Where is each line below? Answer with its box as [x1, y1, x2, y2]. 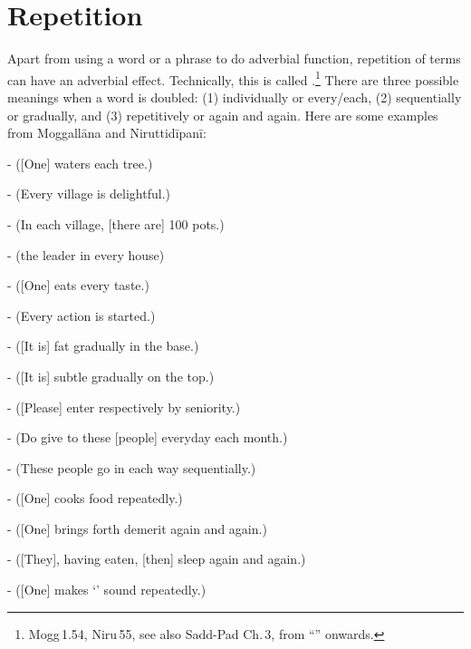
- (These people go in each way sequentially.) [7, 458, 256, 477]
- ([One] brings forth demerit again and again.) [7, 518, 267, 538]
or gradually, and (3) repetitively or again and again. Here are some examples [7, 105, 438, 124]
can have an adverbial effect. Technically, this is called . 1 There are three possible [7, 67, 459, 89]
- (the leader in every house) [7, 245, 165, 264]
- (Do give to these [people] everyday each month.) [7, 428, 288, 447]
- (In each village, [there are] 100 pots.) [7, 214, 225, 233]
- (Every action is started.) [7, 305, 156, 324]
